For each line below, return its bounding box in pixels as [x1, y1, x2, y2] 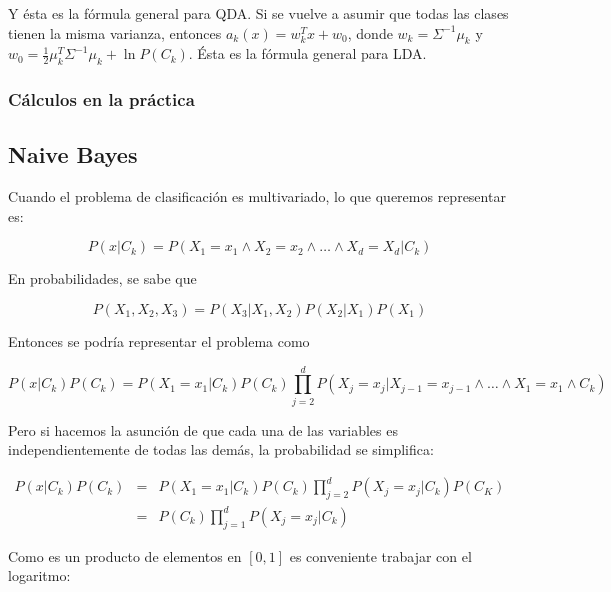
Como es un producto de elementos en [8, 545, 242, 566]
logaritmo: [8, 565, 71, 586]
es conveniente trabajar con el [289, 545, 472, 566]
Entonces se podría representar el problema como [8, 331, 310, 352]
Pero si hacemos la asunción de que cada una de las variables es [8, 419, 398, 440]
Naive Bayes [8, 139, 138, 170]
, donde [347, 22, 393, 43]
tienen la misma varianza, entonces [8, 22, 222, 43]
